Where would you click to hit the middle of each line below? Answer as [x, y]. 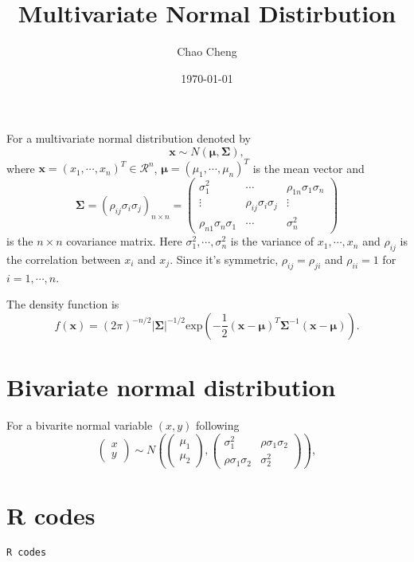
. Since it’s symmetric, [224, 259]
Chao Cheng [207, 51]
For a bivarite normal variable [80, 425]
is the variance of [272, 241]
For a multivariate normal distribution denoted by [129, 138]
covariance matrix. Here [124, 241]
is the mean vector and [309, 168]
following [218, 425]
